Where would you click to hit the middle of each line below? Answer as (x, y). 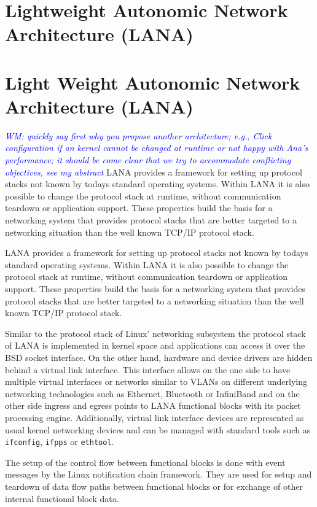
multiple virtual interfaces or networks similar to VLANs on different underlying (156, 381)
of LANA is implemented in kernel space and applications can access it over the (155, 345)
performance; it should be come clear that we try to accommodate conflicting (148, 160)
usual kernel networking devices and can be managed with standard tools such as (158, 429)
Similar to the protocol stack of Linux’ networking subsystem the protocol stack (155, 333)
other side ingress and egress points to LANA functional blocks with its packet (153, 405)
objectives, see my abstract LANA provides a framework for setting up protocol (154, 172)
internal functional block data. (62, 498)
